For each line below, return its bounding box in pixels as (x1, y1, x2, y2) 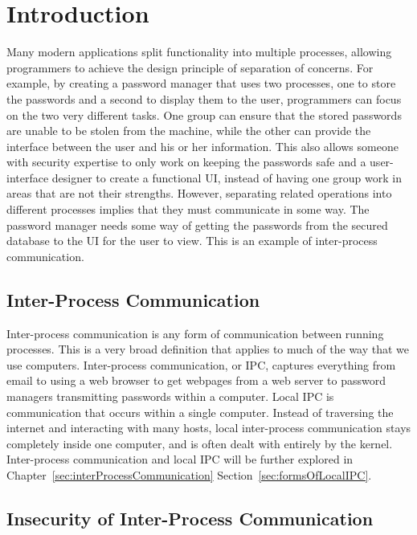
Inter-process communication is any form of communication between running (6, 325, 384, 341)
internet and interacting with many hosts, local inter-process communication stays (6, 419, 411, 436)
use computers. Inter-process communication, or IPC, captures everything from (6, 356, 396, 373)
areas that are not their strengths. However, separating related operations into (6, 185, 392, 202)
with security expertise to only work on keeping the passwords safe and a (6, 153, 366, 170)
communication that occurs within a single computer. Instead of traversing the (6, 403, 394, 420)
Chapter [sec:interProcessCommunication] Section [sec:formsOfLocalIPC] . (6, 466, 372, 483)
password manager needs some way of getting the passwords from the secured (6, 216, 388, 233)
